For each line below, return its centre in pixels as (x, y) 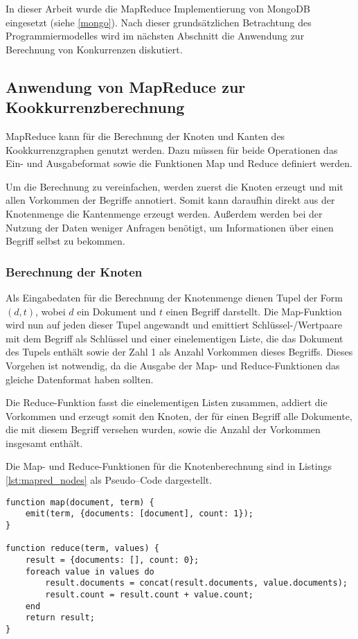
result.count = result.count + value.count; (149, 594)
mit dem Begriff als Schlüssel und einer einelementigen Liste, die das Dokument (174, 338)
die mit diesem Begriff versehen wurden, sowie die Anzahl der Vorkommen (163, 429)
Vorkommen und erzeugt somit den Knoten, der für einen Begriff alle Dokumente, (179, 415)
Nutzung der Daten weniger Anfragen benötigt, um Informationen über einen (170, 227)
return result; (60, 618)
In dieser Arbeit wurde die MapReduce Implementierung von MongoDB (158, 8)
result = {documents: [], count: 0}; (112, 560)
